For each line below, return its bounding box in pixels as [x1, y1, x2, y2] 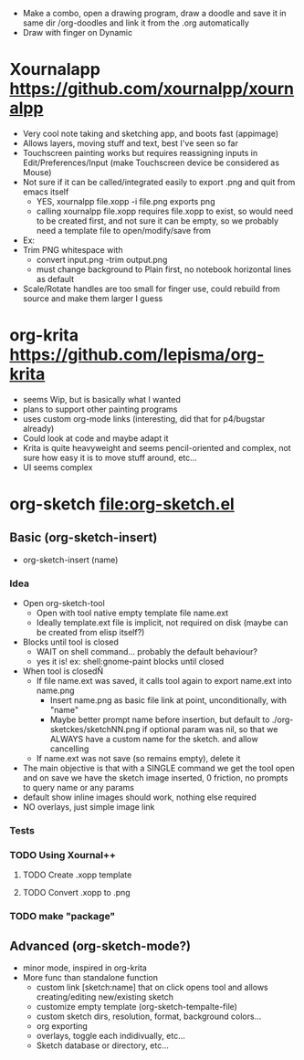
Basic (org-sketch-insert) [9, 530, 158, 546]
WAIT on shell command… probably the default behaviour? [36, 646, 258, 657]
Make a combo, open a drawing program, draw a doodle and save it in [22, 8, 287, 18]
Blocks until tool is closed [22, 636, 119, 647]
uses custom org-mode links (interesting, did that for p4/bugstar [22, 413, 266, 424]
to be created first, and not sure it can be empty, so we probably [36, 215, 279, 226]
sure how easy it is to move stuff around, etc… [22, 452, 198, 463]
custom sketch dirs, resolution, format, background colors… [36, 1011, 262, 1022]
